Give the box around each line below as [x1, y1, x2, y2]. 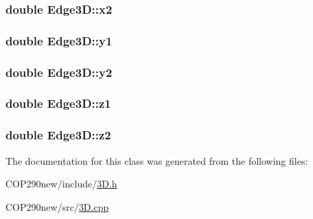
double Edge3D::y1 [5, 32, 113, 49]
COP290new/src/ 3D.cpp [5, 199, 109, 214]
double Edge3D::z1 [5, 95, 111, 112]
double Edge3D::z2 [5, 126, 111, 143]
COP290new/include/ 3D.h [5, 176, 117, 191]
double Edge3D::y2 [5, 63, 113, 80]
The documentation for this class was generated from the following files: [5, 153, 308, 168]
